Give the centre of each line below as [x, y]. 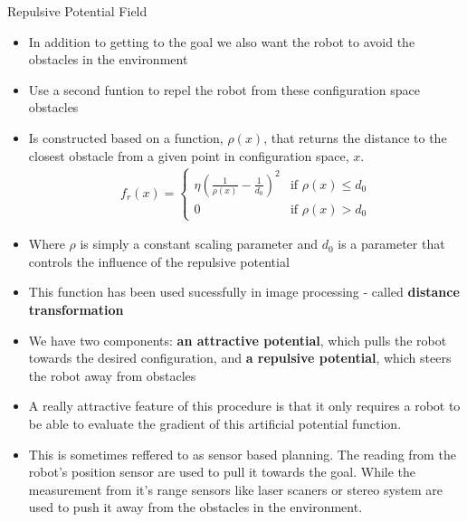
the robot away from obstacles [112, 375]
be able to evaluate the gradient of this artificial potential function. [215, 423]
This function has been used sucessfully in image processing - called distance [244, 292]
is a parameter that [391, 244]
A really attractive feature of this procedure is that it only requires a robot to [244, 406]
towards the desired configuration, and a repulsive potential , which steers [240, 358]
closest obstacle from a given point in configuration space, [189, 155]
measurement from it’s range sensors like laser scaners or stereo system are [236, 489]
